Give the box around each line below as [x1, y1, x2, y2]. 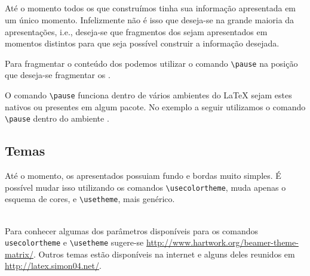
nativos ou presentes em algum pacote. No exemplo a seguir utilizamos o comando [5, 100, 306, 113]
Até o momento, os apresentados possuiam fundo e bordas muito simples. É [5, 169, 281, 182]
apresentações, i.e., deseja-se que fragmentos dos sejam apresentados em [5, 25, 268, 38]
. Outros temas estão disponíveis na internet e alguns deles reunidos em [33, 247, 295, 260]
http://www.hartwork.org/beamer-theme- [146, 236, 299, 249]
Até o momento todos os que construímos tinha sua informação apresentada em [5, 2, 296, 14]
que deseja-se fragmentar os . [5, 69, 111, 81]
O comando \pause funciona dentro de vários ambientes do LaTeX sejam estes [5, 89, 292, 101]
